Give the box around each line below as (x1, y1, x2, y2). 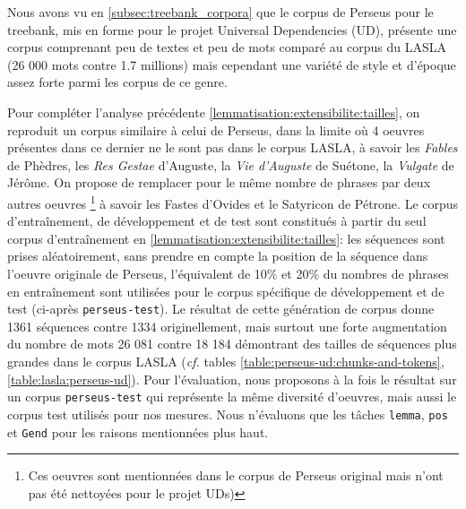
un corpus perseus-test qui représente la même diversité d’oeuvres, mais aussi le (7, 387, 457, 406)
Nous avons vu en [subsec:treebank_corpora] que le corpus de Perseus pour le (7, 3, 434, 21)
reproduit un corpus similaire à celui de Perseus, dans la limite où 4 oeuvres (7, 120, 425, 139)
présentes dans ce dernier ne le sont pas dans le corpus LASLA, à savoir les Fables (7, 138, 458, 157)
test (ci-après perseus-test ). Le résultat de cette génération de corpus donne (7, 299, 435, 318)
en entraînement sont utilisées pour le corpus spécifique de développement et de (7, 281, 444, 300)
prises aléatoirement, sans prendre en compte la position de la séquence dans (7, 246, 428, 265)
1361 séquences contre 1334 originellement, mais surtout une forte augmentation (7, 316, 447, 335)
